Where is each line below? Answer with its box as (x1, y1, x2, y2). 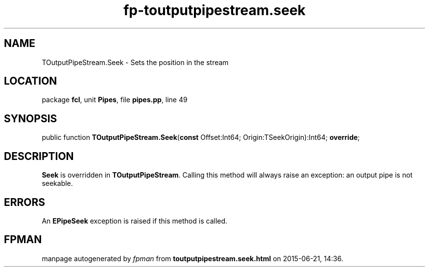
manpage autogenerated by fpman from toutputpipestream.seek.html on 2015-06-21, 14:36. (42, 254, 343, 263)
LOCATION (4, 75, 57, 88)
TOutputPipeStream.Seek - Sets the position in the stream (42, 58, 229, 67)
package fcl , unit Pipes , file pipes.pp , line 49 (42, 95, 188, 104)
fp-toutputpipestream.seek (123, 2, 306, 19)
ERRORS (4, 196, 46, 208)
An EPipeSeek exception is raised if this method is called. (42, 216, 228, 225)
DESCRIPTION (4, 150, 74, 162)
